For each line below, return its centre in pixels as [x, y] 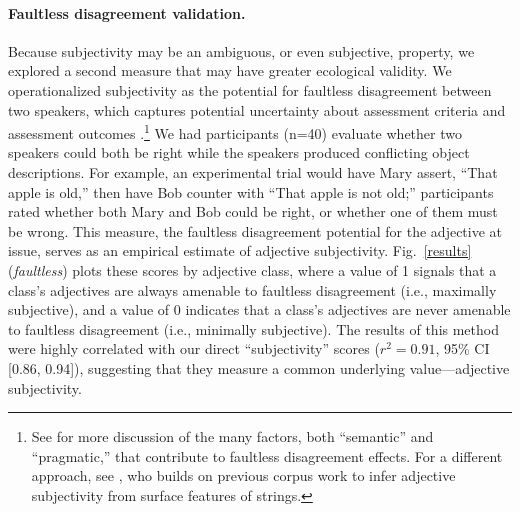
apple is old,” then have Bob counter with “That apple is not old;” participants [251, 191]
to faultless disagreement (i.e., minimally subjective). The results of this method [253, 328]
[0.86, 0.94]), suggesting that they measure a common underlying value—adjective [259, 367]
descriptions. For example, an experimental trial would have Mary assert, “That [253, 172]
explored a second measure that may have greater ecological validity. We [230, 70]
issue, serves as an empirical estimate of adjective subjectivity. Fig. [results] [240, 250]
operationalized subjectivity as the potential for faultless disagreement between [250, 89]
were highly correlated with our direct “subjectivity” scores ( [194, 348]
